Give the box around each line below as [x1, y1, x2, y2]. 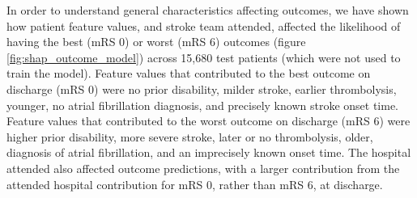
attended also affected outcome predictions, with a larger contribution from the [6, 159, 400, 176]
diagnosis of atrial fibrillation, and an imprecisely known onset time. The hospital [6, 144, 411, 161]
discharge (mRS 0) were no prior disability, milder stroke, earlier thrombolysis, [6, 80, 397, 97]
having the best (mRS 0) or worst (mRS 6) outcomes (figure [6, 33, 306, 50]
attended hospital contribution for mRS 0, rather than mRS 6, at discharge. [6, 175, 383, 192]
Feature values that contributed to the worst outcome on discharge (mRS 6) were [6, 112, 411, 129]
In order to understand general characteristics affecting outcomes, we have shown [6, 2, 409, 18]
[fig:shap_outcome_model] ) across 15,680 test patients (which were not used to [6, 48, 401, 65]
